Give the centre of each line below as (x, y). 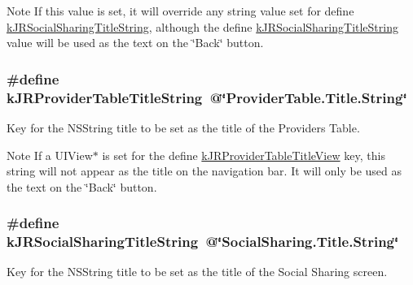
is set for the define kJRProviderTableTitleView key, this (244, 155)
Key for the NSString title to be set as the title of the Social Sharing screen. (197, 272)
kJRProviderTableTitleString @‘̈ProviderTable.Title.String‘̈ (207, 97)
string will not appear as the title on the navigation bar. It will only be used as (204, 171)
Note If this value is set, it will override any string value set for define (180, 11)
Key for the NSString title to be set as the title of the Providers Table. (183, 127)
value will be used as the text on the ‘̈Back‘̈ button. (135, 43)
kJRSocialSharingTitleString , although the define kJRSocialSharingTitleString (202, 26)
